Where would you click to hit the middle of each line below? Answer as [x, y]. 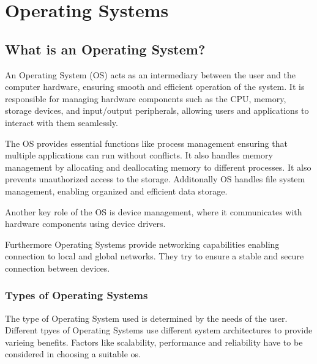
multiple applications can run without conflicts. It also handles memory [139, 155]
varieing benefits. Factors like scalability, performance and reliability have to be [154, 342]
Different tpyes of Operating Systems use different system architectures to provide [159, 330]
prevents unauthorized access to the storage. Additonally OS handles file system [155, 179]
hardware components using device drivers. [85, 224]
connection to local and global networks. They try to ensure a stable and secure [155, 256]
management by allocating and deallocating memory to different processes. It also [158, 167]
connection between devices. [58, 268]
